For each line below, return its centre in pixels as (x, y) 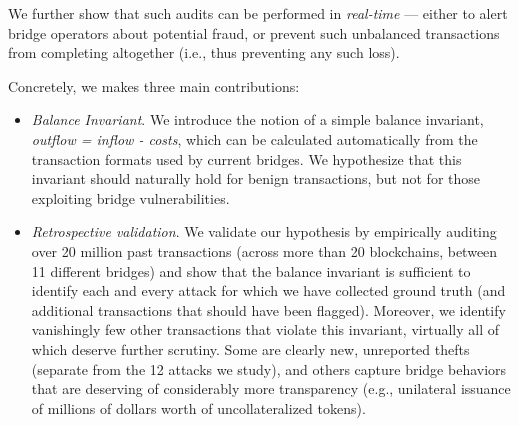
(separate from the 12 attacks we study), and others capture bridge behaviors (269, 368)
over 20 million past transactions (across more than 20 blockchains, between (264, 250)
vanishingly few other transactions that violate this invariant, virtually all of (265, 329)
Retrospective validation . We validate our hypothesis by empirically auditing (264, 231)
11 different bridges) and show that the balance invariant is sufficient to (251, 270)
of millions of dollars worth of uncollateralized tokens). (198, 407)
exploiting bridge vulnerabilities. (130, 197)
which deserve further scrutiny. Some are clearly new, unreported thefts (250, 348)
